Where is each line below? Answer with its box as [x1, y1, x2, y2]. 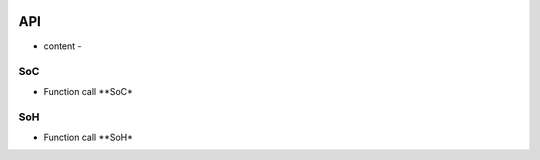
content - [43, 40, 82, 52]
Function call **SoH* [43, 131, 134, 143]
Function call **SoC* [43, 85, 134, 97]
